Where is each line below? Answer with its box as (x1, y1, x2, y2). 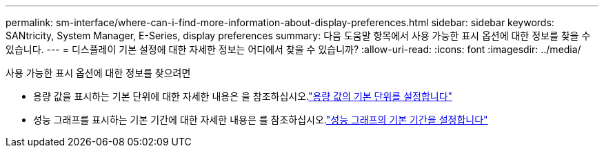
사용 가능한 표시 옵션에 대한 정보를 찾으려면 (6, 67, 191, 79)
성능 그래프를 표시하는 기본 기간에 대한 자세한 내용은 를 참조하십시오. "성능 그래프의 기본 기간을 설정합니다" (33, 114, 488, 125)
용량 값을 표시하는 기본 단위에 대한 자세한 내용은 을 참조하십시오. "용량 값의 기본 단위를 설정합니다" (33, 90, 453, 102)
